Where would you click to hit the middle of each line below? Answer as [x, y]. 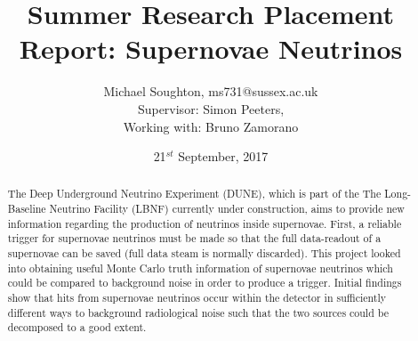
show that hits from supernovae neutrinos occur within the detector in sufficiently [197, 298]
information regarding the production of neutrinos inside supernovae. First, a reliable [205, 223]
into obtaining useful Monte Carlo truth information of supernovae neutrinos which [200, 268]
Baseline [27, 209]
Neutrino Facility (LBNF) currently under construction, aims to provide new [227, 209]
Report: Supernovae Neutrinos [211, 49]
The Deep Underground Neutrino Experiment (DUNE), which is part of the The [194, 194]
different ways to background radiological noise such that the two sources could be [198, 312]
